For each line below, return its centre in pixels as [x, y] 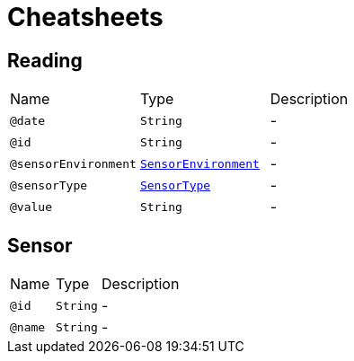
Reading [45, 60]
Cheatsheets [85, 17]
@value [31, 207]
